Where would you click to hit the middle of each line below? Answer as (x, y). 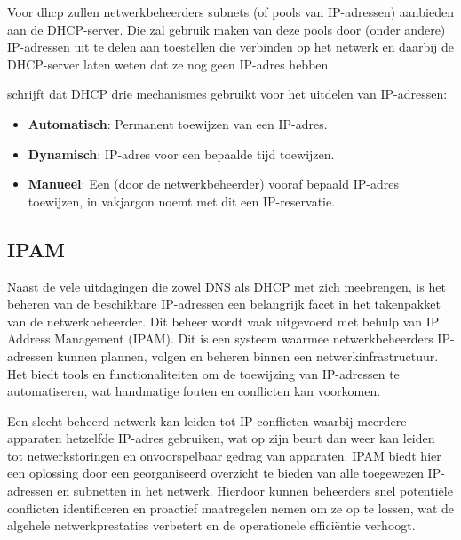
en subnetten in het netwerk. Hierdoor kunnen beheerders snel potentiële (255, 491)
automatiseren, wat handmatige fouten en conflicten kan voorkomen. (194, 391)
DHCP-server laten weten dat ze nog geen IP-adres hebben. (170, 64)
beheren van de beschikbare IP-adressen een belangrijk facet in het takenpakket (224, 304)
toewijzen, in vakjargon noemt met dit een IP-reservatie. (182, 201)
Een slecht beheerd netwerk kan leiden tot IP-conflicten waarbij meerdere (207, 420)
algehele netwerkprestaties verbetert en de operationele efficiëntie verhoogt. (211, 525)
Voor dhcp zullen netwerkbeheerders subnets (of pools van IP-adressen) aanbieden (230, 12)
